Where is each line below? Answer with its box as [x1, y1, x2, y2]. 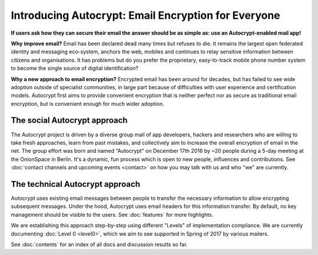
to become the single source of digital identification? [11, 65, 138, 72]
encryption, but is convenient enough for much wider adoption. [11, 100, 164, 107]
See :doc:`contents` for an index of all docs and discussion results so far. [11, 241, 188, 248]
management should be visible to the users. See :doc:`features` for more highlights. [11, 211, 214, 218]
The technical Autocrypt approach [11, 179, 141, 189]
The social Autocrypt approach [11, 115, 128, 126]
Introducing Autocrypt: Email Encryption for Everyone [11, 9, 281, 22]
